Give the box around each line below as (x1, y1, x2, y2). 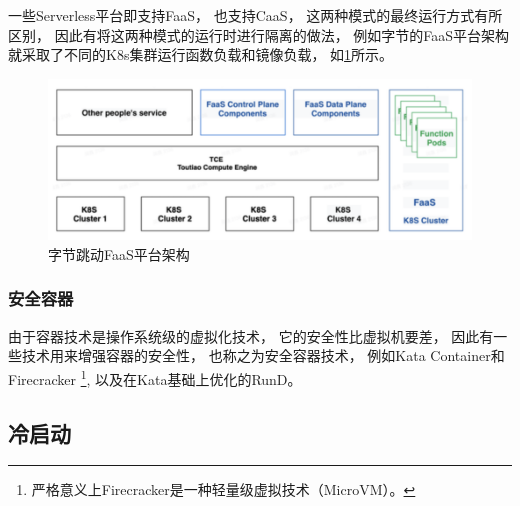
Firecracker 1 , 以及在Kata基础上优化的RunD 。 (8, 365, 302, 389)
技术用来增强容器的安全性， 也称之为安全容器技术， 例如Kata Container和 (21, 345, 505, 366)
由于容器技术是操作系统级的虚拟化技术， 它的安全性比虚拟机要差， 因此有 (8, 325, 494, 346)
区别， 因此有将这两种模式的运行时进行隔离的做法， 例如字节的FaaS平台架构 (8, 24, 510, 45)
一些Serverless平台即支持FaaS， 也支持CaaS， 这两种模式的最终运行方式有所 (8, 5, 503, 25)
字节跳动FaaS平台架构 (48, 243, 190, 264)
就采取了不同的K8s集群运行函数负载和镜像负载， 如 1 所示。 (8, 44, 394, 65)
